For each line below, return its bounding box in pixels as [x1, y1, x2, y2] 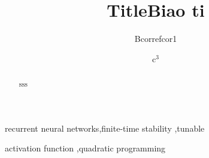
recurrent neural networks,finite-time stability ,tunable [5, 121, 205, 134]
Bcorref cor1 [134, 32, 177, 45]
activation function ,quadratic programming [5, 142, 166, 154]
